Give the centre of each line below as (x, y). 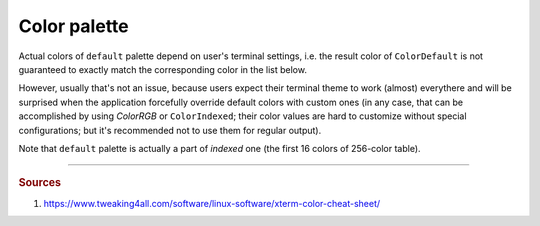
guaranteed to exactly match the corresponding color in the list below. (162, 69)
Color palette (73, 26)
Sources (40, 183)
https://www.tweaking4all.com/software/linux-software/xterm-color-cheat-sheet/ (212, 203)
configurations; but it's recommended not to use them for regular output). (170, 130)
